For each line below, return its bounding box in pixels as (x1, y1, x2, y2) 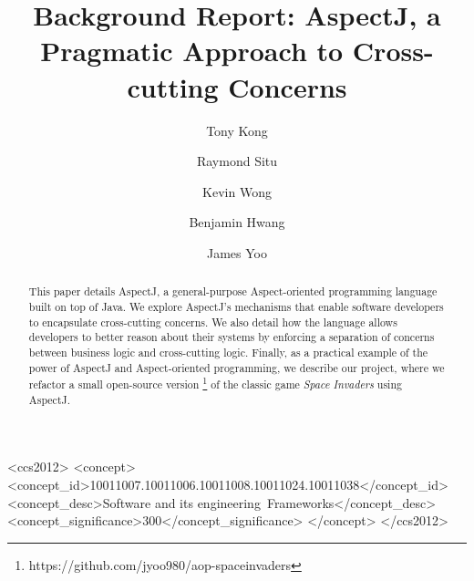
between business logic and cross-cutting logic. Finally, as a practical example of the (28, 344, 428, 359)
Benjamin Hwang (189, 213, 285, 232)
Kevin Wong (202, 182, 272, 201)
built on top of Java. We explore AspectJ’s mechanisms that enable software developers (28, 298, 444, 314)
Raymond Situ (196, 151, 278, 171)
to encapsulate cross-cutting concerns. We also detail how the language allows (28, 314, 397, 329)
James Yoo (207, 243, 267, 262)
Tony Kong (206, 120, 268, 140)
